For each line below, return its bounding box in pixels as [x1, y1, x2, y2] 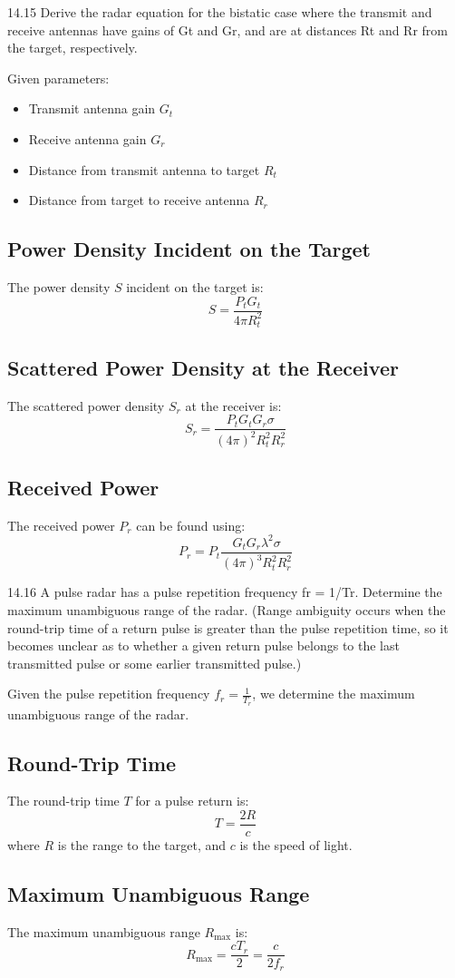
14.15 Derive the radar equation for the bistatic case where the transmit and [7, 3, 432, 21]
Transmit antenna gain [28, 99, 156, 118]
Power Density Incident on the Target [7, 235, 371, 263]
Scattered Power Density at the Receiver [7, 353, 399, 381]
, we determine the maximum [252, 684, 415, 703]
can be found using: [136, 515, 246, 534]
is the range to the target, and [57, 835, 227, 854]
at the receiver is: [185, 396, 282, 415]
